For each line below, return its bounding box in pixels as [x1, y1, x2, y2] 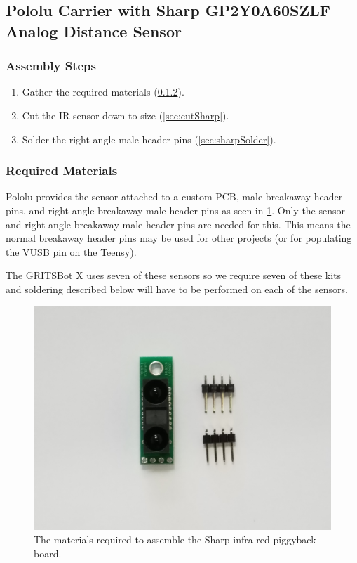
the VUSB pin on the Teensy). [6, 244, 137, 259]
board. [34, 545, 62, 560]
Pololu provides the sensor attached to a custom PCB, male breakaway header [6, 189, 343, 204]
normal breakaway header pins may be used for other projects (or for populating [6, 231, 352, 245]
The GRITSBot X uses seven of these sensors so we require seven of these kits [6, 268, 342, 283]
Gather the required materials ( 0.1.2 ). [22, 84, 184, 99]
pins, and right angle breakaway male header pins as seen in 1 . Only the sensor [6, 202, 346, 217]
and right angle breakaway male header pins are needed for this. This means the [6, 216, 351, 231]
